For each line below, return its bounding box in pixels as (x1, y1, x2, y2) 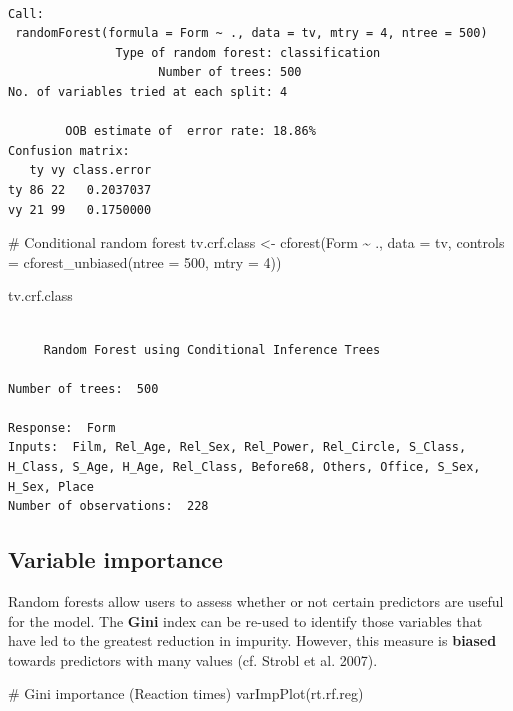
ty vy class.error (29, 163, 152, 178)
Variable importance (8, 544, 223, 575)
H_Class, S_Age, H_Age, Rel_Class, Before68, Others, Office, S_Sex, (8, 460, 481, 475)
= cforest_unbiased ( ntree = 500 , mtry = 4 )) (8, 251, 282, 272)
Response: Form (8, 420, 116, 435)
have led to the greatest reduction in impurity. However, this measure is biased (8, 630, 497, 651)
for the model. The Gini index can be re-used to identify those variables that (8, 610, 483, 631)
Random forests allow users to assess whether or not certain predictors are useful (8, 591, 504, 612)
